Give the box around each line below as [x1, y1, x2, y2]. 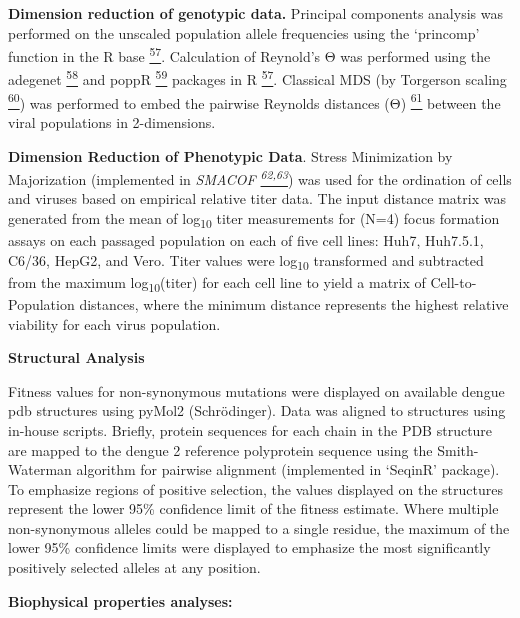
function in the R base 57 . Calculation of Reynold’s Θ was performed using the [8, 43, 491, 66]
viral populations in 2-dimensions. [8, 111, 216, 132]
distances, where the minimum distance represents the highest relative [79, 293, 509, 314]
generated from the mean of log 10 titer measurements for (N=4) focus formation [8, 207, 500, 231]
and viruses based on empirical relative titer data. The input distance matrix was [8, 188, 506, 209]
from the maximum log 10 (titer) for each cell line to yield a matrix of [8, 271, 426, 295]
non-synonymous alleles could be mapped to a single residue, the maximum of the [8, 517, 510, 538]
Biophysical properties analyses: [8, 590, 233, 611]
